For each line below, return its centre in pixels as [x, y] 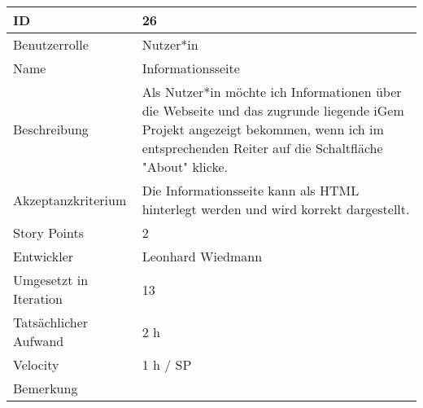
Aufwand [39, 341]
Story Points [49, 233]
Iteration [38, 298]
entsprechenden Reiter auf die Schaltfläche [262, 148]
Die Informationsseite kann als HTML [251, 190]
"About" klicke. [185, 167]
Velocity [36, 364]
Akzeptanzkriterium [70, 200]
